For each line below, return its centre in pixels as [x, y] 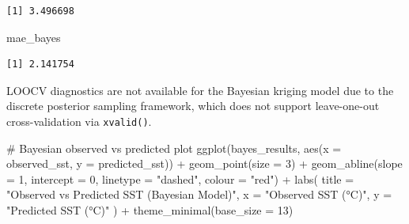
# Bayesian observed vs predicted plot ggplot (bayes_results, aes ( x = [174, 148]
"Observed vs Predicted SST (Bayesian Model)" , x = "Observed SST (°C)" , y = [199, 194]
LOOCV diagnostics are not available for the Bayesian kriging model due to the [200, 90]
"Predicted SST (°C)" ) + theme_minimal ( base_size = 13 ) [150, 210]
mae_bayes [34, 37]
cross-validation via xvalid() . [79, 121]
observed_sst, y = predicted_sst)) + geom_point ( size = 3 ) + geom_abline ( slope [204, 163]
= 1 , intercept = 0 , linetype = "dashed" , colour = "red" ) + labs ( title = [180, 178]
